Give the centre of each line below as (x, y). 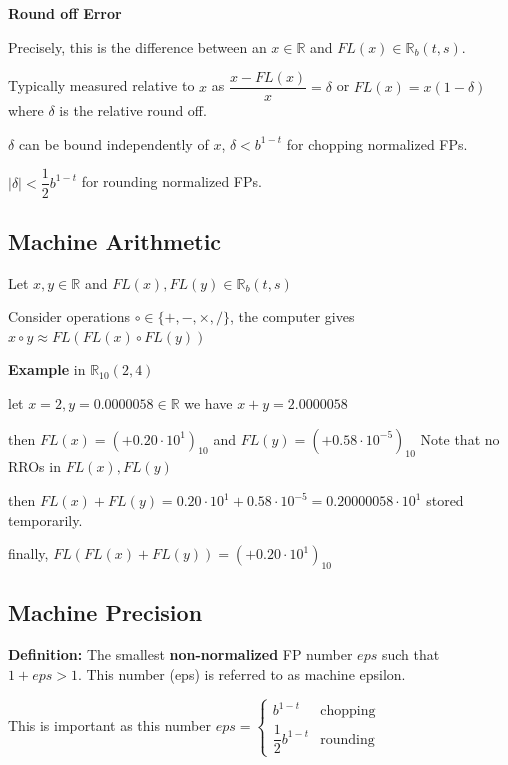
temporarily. (45, 519)
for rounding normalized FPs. (171, 181)
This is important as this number (109, 725)
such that (410, 654)
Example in (47, 369)
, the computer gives (292, 316)
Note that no (460, 438)
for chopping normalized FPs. (377, 143)
